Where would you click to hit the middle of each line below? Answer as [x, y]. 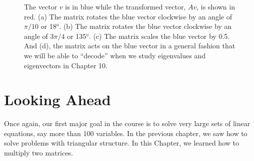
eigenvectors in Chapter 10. [66, 65]
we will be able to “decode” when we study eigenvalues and [115, 55]
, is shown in [216, 6]
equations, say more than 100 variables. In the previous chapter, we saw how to [126, 133]
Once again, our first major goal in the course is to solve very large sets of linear [127, 123]
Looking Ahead [57, 99]
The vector [41, 6]
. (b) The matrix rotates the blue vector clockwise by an [145, 26]
